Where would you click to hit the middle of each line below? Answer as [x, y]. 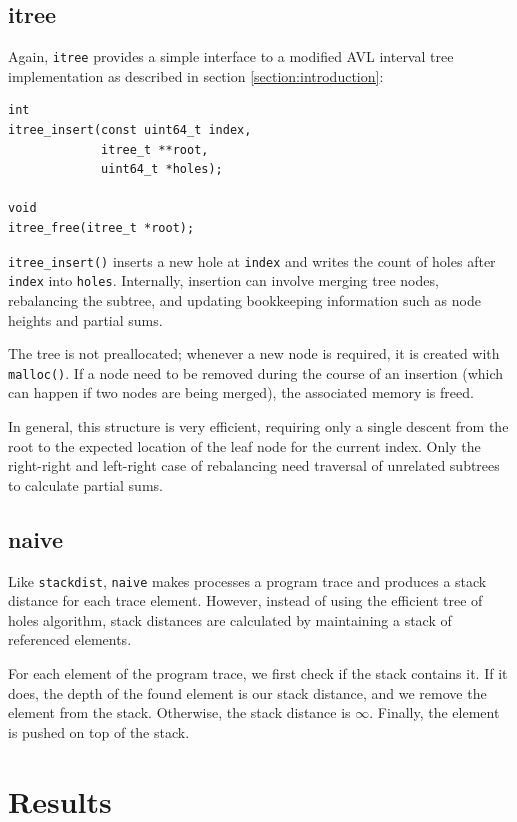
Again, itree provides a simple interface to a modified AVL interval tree [231, 56]
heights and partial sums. [85, 319]
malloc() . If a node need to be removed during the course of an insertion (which [256, 372]
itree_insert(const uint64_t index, [130, 130]
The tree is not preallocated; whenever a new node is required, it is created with [254, 353]
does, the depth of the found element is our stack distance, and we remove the [247, 692]
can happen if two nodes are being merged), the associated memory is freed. [241, 392]
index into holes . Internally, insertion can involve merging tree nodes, [223, 280]
